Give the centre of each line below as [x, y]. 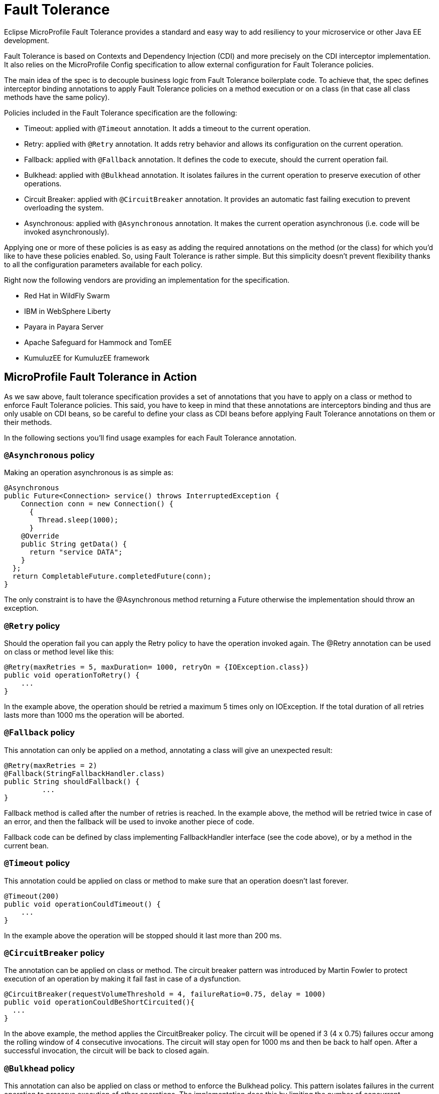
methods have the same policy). [57, 97]
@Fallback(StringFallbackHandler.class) [85, 773]
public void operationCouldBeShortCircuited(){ [99, 1002]
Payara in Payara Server [64, 326]
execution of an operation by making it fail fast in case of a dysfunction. [123, 979]
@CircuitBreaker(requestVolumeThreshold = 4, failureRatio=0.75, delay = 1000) [165, 994]
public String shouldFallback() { [72, 781]
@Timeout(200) [32, 896]
